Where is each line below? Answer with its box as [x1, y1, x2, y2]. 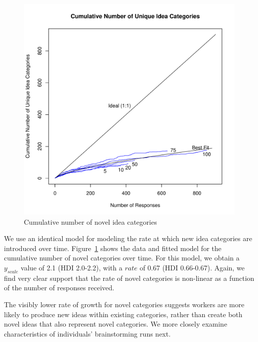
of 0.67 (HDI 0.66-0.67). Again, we [139, 262, 245, 272]
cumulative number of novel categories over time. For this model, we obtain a [4, 253, 240, 263]
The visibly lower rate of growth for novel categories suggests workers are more [4, 299, 245, 309]
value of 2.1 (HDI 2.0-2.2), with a [20, 262, 123, 272]
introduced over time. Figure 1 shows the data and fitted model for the [4, 243, 222, 253]
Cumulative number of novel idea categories [24, 216, 157, 227]
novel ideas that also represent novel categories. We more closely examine [4, 319, 227, 329]
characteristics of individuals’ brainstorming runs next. [4, 328, 171, 339]
